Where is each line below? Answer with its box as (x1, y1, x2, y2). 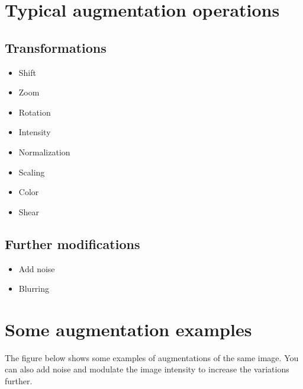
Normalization (18, 145, 70, 158)
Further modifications (5, 234, 140, 253)
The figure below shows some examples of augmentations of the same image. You (5, 351, 299, 364)
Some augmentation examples (5, 317, 252, 341)
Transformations (5, 38, 107, 56)
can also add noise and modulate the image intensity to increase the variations (5, 363, 289, 375)
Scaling (18, 165, 45, 178)
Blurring (18, 282, 50, 295)
